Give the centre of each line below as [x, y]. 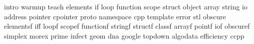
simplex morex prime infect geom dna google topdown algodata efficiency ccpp [124, 35]
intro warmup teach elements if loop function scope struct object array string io [126, 6]
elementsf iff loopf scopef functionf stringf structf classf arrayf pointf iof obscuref [127, 26]
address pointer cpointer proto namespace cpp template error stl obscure [115, 16]
